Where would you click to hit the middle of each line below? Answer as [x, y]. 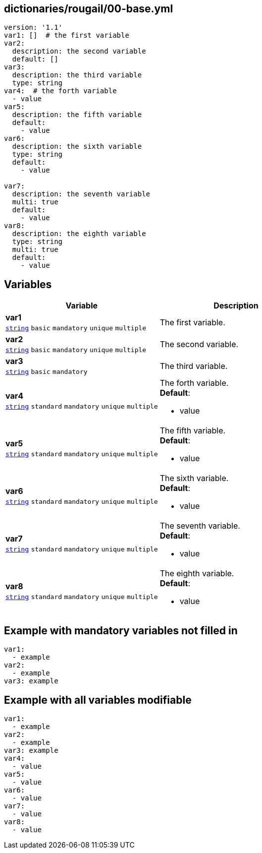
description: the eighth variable [79, 234]
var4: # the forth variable [60, 91]
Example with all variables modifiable [98, 700]
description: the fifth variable [77, 115]
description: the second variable [79, 51]
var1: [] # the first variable [67, 35]
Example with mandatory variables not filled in [121, 630]
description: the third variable [77, 75]
